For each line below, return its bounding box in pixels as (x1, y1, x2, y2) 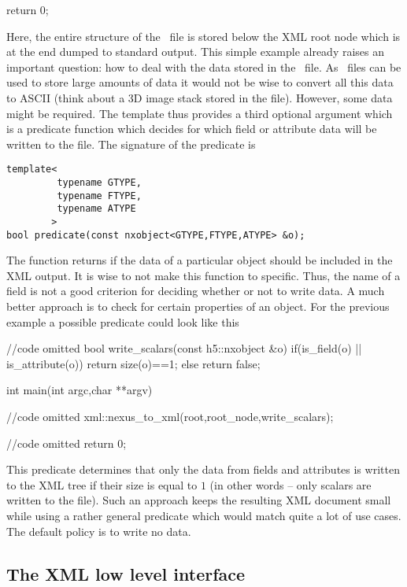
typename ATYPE (57, 203, 136, 215)
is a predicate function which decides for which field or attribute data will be (6, 120, 377, 137)
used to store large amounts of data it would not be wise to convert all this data (6, 74, 394, 90)
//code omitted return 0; (6, 434, 127, 451)
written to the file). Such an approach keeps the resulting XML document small (6, 492, 391, 508)
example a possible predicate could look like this (6, 313, 239, 330)
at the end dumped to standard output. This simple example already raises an (6, 43, 385, 60)
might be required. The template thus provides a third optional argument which (6, 105, 393, 121)
